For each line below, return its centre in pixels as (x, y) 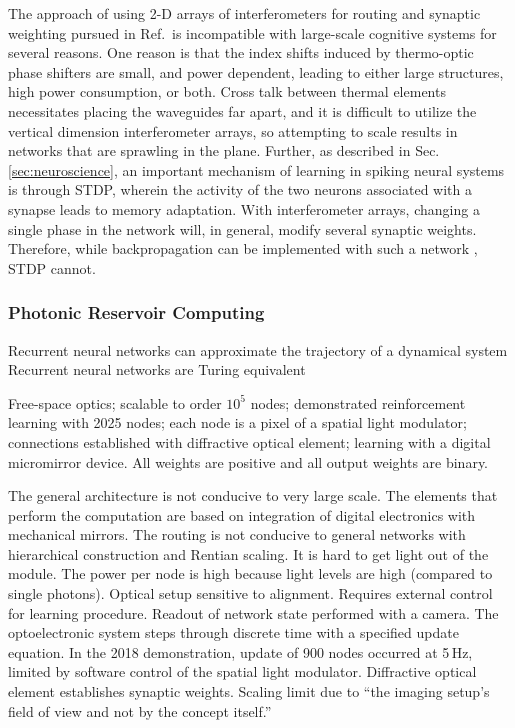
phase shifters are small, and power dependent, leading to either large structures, (256, 71)
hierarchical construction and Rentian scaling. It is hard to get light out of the (248, 553)
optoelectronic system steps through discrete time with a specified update (233, 632)
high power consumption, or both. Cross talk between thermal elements (227, 91)
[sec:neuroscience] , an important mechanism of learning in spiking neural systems (256, 169)
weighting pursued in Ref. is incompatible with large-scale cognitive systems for (252, 32)
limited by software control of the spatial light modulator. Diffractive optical (242, 671)
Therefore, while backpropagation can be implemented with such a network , (243, 248)
